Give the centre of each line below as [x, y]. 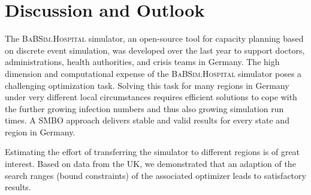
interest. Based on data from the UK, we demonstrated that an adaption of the [150, 164]
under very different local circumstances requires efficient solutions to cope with [151, 97]
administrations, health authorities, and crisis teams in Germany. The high [142, 62]
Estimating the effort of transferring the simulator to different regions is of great [153, 152]
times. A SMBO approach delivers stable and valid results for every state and [147, 120]
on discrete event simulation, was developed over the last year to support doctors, [155, 50]
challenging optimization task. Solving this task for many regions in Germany [147, 85]
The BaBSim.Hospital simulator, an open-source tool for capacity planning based [154, 38]
